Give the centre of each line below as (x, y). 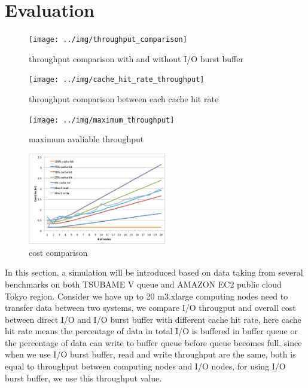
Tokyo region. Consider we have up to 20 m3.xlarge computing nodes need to (147, 296)
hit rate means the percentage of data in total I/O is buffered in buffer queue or (151, 331)
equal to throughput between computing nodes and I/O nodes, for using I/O (145, 366)
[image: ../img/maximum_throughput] (102, 120)
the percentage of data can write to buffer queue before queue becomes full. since (153, 342)
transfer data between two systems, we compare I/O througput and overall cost (150, 308)
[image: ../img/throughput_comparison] (108, 40)
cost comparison (58, 252)
